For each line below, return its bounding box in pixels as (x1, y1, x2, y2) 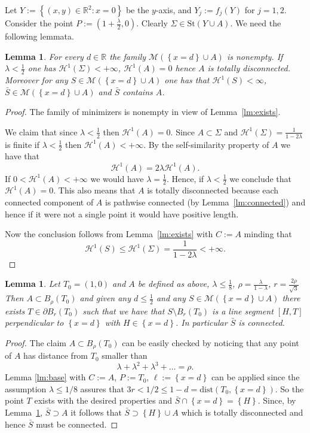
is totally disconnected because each (147, 184, 279, 196)
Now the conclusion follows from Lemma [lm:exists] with (5, 228, 213, 240)
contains (122, 85, 153, 98)
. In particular (175, 316, 228, 329)
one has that (164, 74, 210, 86)
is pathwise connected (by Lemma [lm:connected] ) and (105, 195, 306, 208)
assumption (5, 382, 47, 395)
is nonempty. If (226, 50, 283, 62)
